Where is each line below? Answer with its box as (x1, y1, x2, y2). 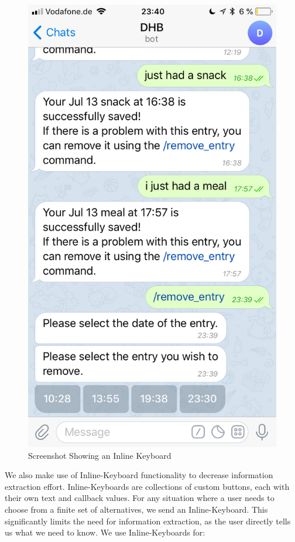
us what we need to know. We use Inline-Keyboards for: (5, 526, 205, 538)
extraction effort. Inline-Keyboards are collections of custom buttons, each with (5, 480, 290, 492)
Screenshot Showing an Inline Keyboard (28, 449, 171, 461)
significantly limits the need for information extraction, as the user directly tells (5, 514, 291, 527)
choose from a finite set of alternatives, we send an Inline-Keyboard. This (5, 503, 268, 516)
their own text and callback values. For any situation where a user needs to (5, 492, 275, 504)
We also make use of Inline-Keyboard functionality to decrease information (5, 469, 273, 481)
